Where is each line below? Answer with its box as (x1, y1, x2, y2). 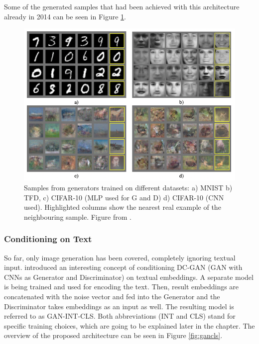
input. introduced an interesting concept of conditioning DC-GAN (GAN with (4, 262, 243, 272)
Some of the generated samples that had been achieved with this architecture (4, 1, 240, 11)
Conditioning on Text (4, 233, 92, 245)
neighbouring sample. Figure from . (24, 211, 131, 222)
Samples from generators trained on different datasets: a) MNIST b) (24, 182, 233, 193)
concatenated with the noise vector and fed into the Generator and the (4, 291, 220, 302)
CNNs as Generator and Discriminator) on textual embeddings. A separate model (4, 271, 254, 282)
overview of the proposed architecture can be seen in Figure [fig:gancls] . (4, 330, 223, 341)
